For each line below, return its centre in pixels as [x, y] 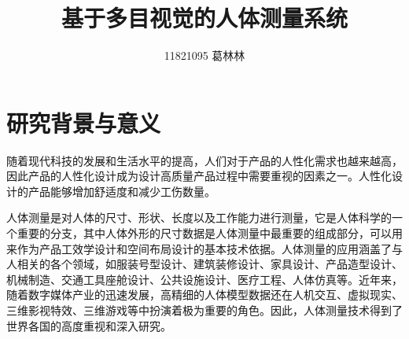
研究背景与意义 [84, 122]
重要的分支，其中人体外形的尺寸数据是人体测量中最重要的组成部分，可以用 [210, 233]
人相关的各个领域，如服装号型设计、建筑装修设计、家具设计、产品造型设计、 [204, 264]
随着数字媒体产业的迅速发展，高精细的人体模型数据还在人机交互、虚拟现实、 [204, 295]
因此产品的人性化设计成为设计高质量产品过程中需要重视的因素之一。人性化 [199, 176]
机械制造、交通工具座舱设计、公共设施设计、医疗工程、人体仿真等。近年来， [204, 279]
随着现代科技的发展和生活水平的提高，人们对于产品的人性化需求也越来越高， [204, 160]
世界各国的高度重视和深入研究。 [89, 325]
